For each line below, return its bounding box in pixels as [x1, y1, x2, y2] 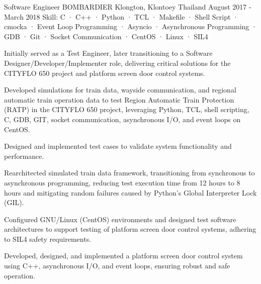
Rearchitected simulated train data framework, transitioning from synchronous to [4, 167, 255, 178]
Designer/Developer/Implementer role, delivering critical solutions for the [4, 57, 231, 68]
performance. [4, 150, 44, 161]
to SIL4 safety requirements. [4, 233, 92, 244]
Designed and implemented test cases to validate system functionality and [4, 141, 232, 151]
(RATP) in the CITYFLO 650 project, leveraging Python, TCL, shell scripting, [4, 104, 249, 115]
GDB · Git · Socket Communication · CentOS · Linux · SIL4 [4, 31, 208, 41]
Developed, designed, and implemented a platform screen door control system [4, 250, 243, 261]
